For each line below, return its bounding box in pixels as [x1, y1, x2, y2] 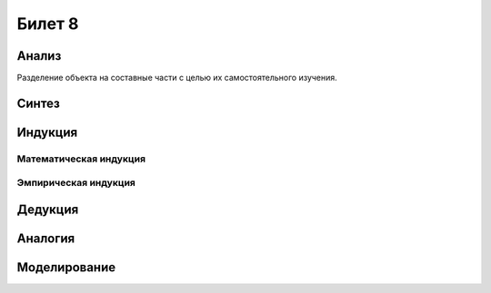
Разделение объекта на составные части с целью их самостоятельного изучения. [16, 73, 338, 83]
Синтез [16, 95, 61, 111]
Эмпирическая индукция [16, 177, 136, 190]
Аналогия [16, 231, 75, 247]
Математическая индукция [16, 152, 145, 165]
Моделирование [16, 259, 116, 276]
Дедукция [16, 202, 79, 218]
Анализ [16, 48, 62, 63]
